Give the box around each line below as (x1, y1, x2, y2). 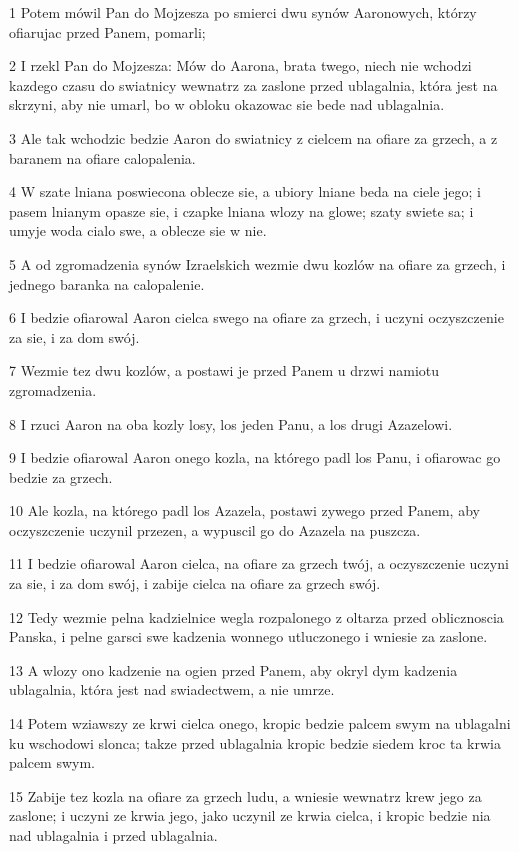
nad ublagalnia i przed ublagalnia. (9, 825, 218, 845)
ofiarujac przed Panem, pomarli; (9, 21, 206, 42)
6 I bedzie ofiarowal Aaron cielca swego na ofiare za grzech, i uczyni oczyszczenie (9, 307, 504, 328)
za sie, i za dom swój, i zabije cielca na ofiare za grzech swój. (9, 573, 381, 594)
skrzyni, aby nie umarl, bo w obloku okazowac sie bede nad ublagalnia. (9, 94, 445, 115)
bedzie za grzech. (9, 466, 113, 487)
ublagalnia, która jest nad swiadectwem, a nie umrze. (9, 679, 335, 700)
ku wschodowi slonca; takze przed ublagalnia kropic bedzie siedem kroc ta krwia (9, 732, 501, 753)
